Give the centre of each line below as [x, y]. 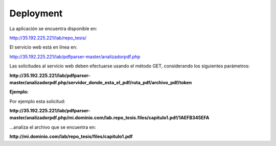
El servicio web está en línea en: [43, 47]
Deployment [36, 13]
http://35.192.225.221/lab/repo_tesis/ [48, 38]
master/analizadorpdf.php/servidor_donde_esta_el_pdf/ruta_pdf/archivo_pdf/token [101, 82]
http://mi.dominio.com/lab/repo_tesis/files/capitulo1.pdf [71, 137]
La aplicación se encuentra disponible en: [53, 29]
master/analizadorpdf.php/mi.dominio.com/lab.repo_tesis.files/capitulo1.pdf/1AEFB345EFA [109, 118]
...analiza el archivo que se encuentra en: [53, 127]
